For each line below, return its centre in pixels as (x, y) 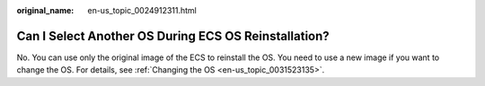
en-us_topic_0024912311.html (142, 10)
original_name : (45, 10)
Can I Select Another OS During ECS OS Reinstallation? (173, 36)
